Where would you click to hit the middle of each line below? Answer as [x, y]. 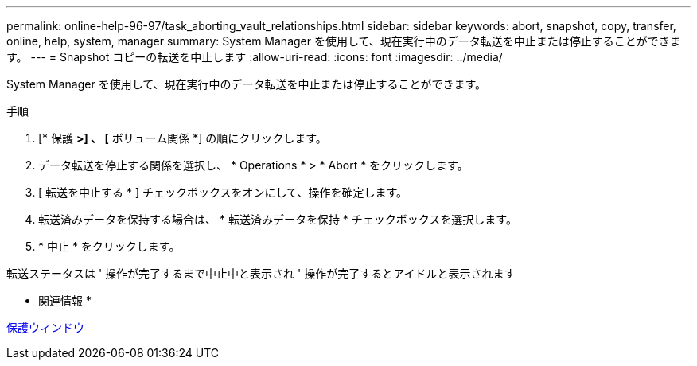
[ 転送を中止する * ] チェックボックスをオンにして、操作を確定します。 [223, 192]
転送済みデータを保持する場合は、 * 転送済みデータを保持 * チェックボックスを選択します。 [278, 219]
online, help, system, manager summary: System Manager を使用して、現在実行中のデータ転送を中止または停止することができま [344, 41]
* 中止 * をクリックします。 [109, 246]
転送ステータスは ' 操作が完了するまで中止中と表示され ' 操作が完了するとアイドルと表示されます [261, 273]
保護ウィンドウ [45, 327]
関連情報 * [65, 300]
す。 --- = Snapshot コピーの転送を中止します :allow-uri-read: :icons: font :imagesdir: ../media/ [255, 57]
